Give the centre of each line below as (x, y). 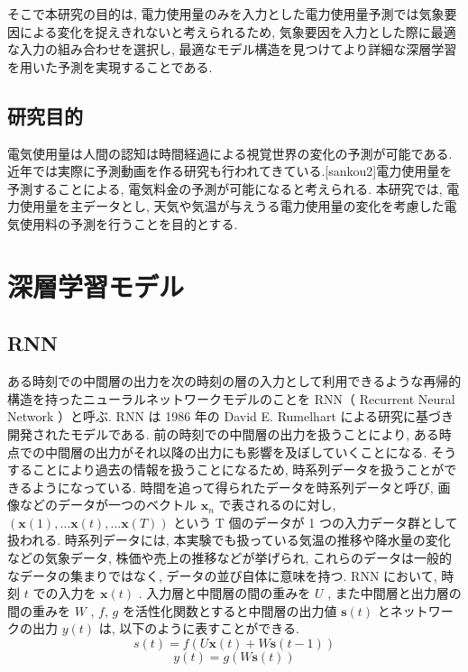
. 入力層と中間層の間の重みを (225, 593)
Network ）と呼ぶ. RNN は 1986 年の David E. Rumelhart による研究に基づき (231, 416)
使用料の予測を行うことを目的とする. (128, 223)
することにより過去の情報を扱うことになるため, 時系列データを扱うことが (226, 469)
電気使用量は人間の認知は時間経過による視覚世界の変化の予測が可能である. (230, 153)
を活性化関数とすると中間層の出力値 (229, 610)
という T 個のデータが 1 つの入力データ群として (316, 522)
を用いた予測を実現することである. (110, 66)
